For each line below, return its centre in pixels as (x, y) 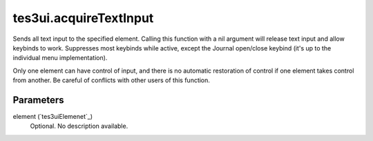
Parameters (38, 100)
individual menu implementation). (60, 58)
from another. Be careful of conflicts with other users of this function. (112, 80)
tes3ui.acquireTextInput (83, 18)
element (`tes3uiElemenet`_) (53, 117)
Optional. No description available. (79, 126)
